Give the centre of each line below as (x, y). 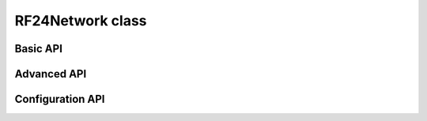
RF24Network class (81, 21)
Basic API (39, 49)
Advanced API (51, 74)
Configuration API (60, 99)
